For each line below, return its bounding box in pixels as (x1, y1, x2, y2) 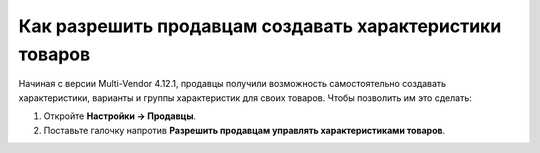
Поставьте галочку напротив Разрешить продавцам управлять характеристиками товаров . (43, 124, 446, 136)
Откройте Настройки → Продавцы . (43, 110, 197, 122)
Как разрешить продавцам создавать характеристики (18, 15, 502, 37)
